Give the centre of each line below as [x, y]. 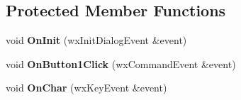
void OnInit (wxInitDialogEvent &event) [96, 40]
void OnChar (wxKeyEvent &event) [86, 88]
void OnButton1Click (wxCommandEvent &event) [121, 63]
